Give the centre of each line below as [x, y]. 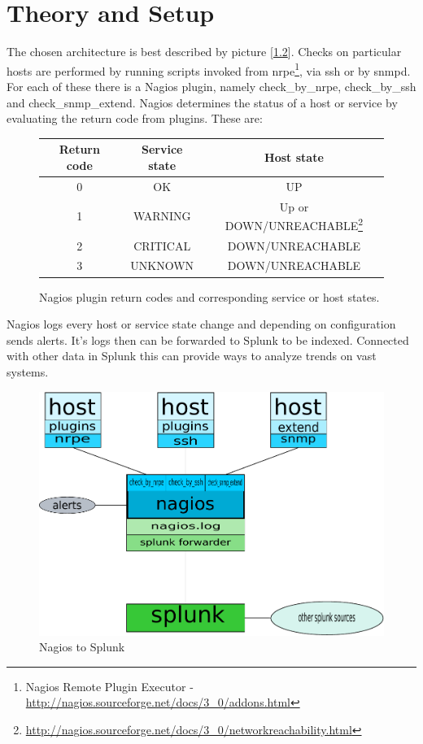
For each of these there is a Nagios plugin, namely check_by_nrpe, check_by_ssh [211, 86]
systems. [28, 371]
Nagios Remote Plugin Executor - [109, 686]
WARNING [162, 216]
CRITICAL [162, 245]
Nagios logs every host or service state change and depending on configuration [201, 324]
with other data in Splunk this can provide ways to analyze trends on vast [192, 356]
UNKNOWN [162, 265]
